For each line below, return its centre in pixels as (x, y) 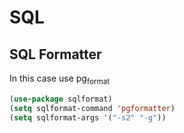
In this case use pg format (60, 79)
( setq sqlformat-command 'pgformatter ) (92, 108)
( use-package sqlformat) (61, 99)
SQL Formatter (55, 54)
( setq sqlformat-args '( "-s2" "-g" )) (88, 117)
